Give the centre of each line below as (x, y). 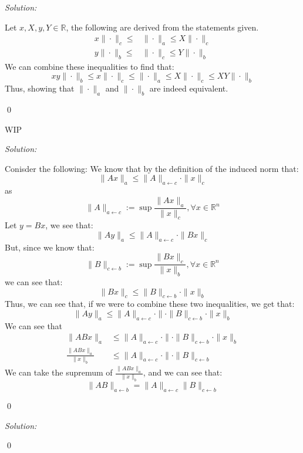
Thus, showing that (40, 88)
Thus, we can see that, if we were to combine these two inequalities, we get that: (150, 304)
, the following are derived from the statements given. (162, 27)
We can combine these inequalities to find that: (90, 66)
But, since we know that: (50, 247)
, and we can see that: (183, 372)
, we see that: (69, 225)
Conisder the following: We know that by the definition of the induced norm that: (152, 168)
